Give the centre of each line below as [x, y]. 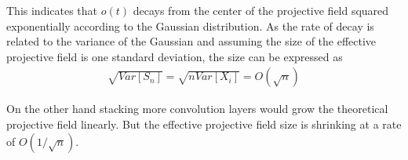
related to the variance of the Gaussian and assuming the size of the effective [191, 41]
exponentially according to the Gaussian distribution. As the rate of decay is [190, 25]
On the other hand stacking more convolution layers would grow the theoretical [197, 109]
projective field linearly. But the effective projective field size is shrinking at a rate [204, 124]
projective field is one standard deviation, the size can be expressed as [175, 56]
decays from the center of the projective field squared [261, 10]
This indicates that [52, 10]
